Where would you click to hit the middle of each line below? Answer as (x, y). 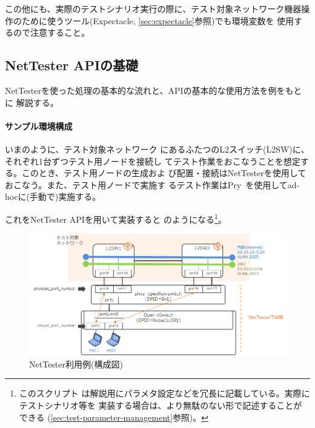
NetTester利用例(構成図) (76, 364)
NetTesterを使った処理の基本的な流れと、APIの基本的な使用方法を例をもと (154, 90)
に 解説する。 (32, 102)
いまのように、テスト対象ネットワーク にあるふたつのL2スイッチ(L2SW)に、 (157, 149)
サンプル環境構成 (39, 126)
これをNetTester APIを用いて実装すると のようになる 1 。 (116, 218)
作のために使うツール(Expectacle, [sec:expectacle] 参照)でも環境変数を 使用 (150, 20)
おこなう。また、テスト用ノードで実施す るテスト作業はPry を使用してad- (152, 184)
